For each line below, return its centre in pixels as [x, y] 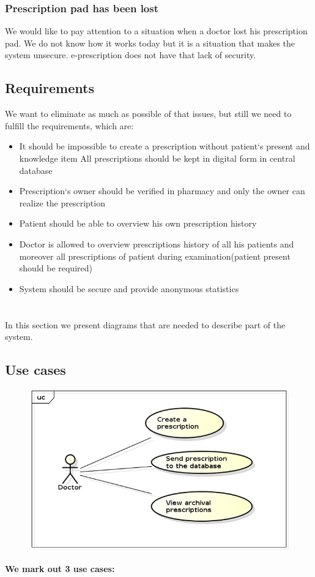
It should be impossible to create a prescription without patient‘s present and [165, 146]
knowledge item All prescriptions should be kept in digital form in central [157, 158]
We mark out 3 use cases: [60, 569]
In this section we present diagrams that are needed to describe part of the [145, 324]
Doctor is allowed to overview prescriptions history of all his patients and [157, 243]
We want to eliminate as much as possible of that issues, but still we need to [148, 114]
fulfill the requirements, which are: [69, 125]
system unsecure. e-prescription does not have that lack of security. [131, 55]
